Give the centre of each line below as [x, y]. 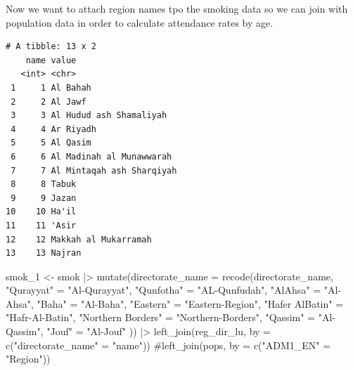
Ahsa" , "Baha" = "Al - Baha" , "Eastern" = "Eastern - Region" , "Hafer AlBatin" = [175, 303]
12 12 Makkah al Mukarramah [79, 239]
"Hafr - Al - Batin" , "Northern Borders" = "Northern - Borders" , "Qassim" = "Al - [171, 317]
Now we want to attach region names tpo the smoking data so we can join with [177, 8]
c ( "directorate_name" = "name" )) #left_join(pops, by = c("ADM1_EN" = [168, 345]
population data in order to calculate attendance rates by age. [140, 22]
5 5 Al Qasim [51, 143]
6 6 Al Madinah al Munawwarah [91, 156]
